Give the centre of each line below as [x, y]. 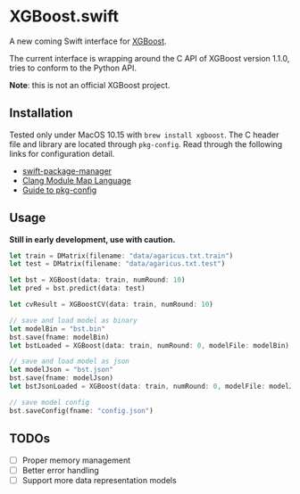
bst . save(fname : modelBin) [59, 337]
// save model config [50, 402]
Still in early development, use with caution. [92, 239]
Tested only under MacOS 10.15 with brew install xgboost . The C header [144, 135]
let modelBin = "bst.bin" [57, 329]
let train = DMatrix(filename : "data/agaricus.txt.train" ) [121, 256]
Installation [41, 113]
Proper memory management [76, 460]
